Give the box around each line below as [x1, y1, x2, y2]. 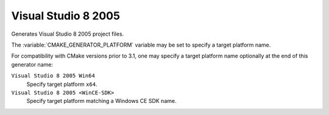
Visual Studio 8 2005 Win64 [11, 73, 96, 79]
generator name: [11, 61, 53, 68]
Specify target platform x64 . [26, 80, 97, 88]
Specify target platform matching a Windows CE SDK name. [26, 97, 177, 105]
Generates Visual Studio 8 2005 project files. [11, 30, 124, 38]
